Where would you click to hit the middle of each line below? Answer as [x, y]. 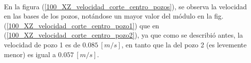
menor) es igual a [30, 54]
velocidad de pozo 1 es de [42, 44]
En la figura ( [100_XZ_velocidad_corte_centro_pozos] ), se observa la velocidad [125, 6]
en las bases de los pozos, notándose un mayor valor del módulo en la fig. [114, 16]
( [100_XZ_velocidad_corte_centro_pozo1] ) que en [82, 25]
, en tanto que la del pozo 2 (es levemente [184, 44]
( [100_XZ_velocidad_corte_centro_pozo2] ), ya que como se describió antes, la [124, 35]
